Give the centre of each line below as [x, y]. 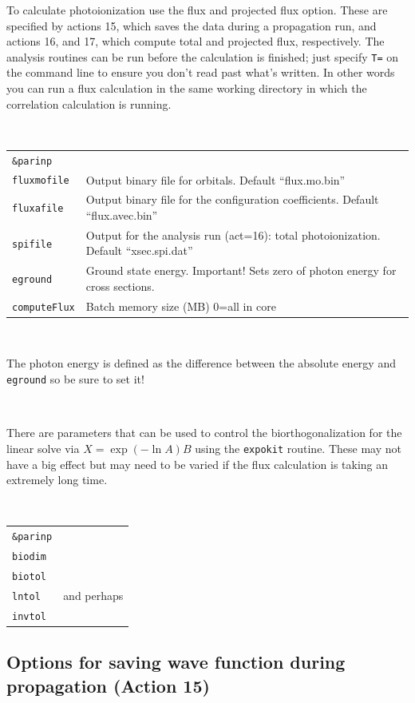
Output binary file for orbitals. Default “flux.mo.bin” [215, 179]
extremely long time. [57, 480]
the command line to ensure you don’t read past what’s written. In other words [201, 72]
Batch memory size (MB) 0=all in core [181, 306]
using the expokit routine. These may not [298, 448]
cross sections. [120, 286]
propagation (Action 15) [108, 685]
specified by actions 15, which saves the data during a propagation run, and [192, 25]
